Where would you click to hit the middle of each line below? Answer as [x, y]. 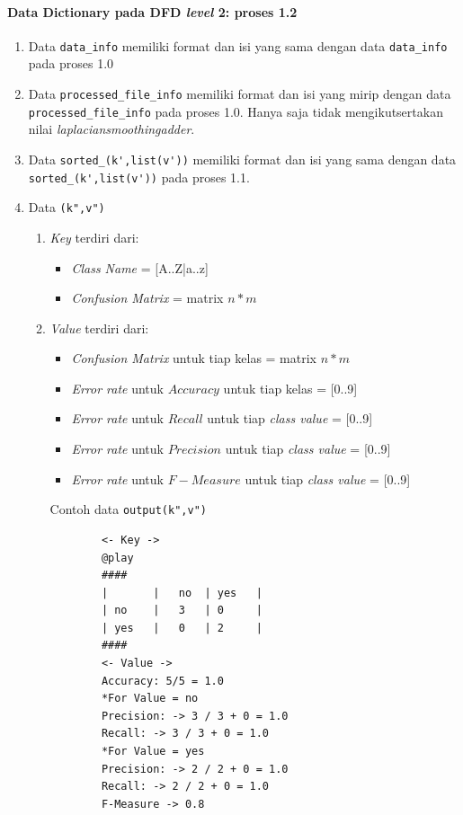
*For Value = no [150, 699]
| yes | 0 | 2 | [182, 628]
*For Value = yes [153, 752]
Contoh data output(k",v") [128, 509]
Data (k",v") [67, 207]
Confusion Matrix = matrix [147, 298]
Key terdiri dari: [94, 237]
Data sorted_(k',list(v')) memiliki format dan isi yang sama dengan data [242, 159]
